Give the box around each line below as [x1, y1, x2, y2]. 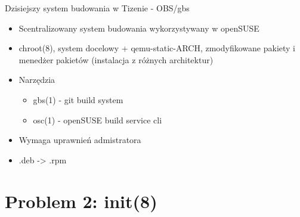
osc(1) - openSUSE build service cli [33, 113, 162, 126]
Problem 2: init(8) [5, 188, 157, 213]
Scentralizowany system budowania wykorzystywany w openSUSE [18, 21, 259, 34]
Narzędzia [18, 73, 55, 86]
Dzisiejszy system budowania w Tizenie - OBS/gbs [5, 2, 190, 14]
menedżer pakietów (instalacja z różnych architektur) [18, 53, 214, 66]
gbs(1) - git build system [33, 93, 123, 106]
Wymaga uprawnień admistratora [18, 134, 141, 146]
